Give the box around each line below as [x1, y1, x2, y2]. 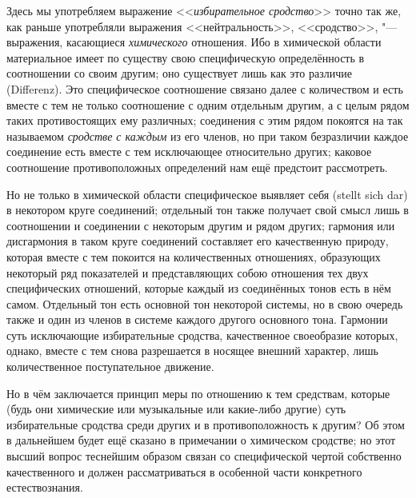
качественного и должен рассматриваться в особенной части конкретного [6, 463, 362, 480]
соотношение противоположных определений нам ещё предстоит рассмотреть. [6, 158, 388, 175]
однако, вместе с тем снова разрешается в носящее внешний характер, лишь [6, 342, 378, 359]
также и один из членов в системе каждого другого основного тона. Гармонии [6, 311, 388, 328]
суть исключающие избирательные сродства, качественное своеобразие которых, [6, 326, 398, 343]
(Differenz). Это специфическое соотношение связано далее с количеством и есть [6, 80, 403, 97]
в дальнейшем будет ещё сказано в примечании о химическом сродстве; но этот [6, 432, 396, 448]
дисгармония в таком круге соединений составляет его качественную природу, [6, 233, 389, 249]
